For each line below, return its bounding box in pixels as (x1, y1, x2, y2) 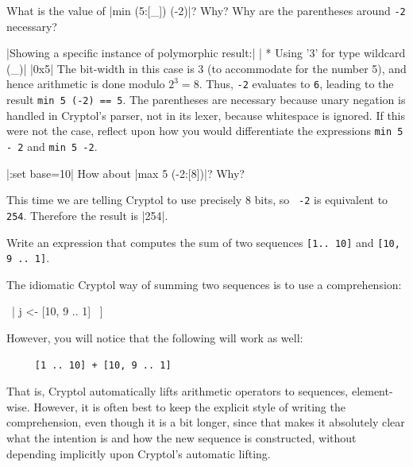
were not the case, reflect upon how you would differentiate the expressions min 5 (6, 122, 403, 139)
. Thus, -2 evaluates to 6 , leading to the (199, 75, 394, 92)
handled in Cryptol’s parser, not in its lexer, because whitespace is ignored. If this (6, 106, 406, 123)
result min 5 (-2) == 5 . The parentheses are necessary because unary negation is (6, 91, 406, 108)
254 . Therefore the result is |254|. (6, 206, 168, 223)
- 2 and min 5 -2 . (6, 138, 98, 154)
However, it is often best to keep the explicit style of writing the (33, 398, 345, 415)
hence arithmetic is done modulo (6, 75, 165, 92)
